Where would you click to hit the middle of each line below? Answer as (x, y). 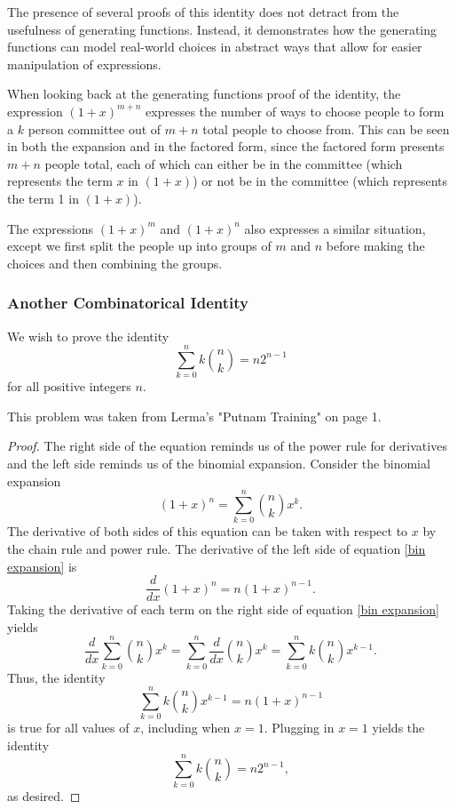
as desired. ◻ (44, 795)
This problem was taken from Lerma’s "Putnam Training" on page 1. (194, 416)
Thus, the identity (56, 677)
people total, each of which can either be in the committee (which (224, 163)
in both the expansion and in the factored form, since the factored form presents (226, 146)
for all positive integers (69, 386)
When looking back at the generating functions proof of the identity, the (204, 94)
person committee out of (95, 128)
